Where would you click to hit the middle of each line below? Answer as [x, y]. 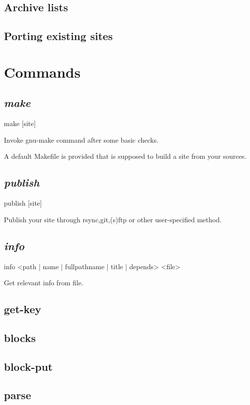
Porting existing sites [58, 36]
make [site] [20, 123]
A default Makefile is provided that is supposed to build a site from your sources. [125, 156]
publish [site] [23, 203]
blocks [20, 337]
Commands [42, 72]
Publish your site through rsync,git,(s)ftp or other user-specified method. [113, 219]
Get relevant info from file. [44, 283]
